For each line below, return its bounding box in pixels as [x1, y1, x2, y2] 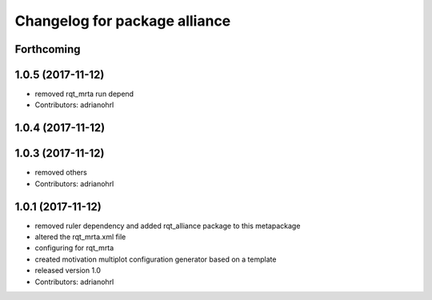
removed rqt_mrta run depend [34, 89, 134, 99]
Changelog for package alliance [14, 12, 231, 30]
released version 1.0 [34, 266, 102, 275]
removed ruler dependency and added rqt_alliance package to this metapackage [34, 221, 301, 230]
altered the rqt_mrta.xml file [34, 232, 126, 242]
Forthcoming [14, 42, 81, 56]
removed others [34, 168, 87, 178]
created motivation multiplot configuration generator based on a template [34, 254, 277, 264]
